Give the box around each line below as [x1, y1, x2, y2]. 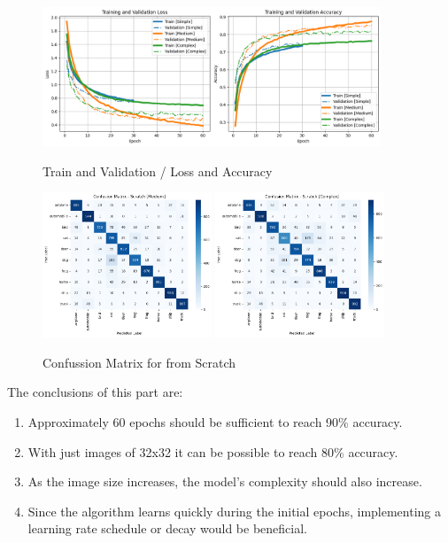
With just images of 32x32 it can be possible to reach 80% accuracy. [27, 442, 398, 461]
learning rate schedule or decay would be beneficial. [27, 519, 307, 538]
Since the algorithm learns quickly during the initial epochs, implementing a [27, 501, 441, 520]
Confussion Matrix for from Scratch [42, 353, 236, 371]
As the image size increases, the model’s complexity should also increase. [27, 472, 422, 491]
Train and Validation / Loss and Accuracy [42, 161, 273, 180]
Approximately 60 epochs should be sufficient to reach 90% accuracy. [27, 412, 403, 431]
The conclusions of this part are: [7, 383, 183, 401]
